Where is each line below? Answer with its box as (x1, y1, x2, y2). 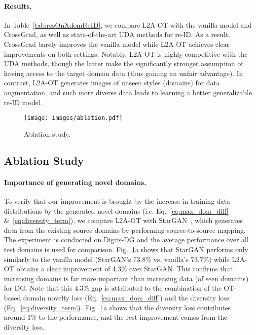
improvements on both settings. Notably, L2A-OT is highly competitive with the (4, 48, 248, 59)
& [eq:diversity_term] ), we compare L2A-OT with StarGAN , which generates (4, 215, 243, 225)
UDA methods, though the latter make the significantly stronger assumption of (4, 58, 243, 69)
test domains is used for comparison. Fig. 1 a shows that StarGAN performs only (4, 244, 248, 254)
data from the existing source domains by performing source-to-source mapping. (4, 224, 246, 235)
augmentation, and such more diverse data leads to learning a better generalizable (4, 87, 252, 97)
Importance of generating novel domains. (4, 177, 146, 187)
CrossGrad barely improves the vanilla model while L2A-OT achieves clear (4, 38, 230, 49)
